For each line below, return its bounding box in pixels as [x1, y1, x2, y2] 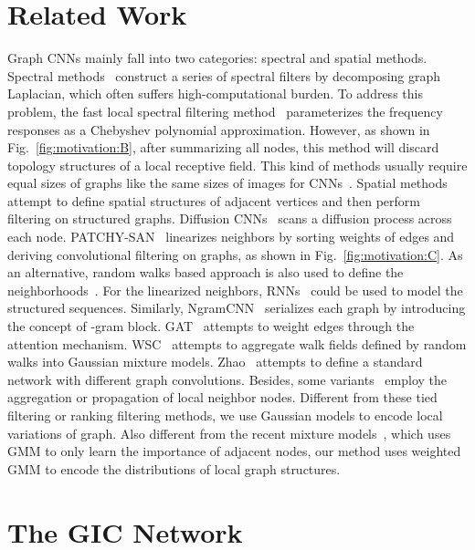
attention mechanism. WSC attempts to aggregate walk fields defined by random [7, 334, 467, 353]
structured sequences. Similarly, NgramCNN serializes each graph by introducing [7, 298, 466, 317]
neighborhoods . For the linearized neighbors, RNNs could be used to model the [7, 280, 463, 299]
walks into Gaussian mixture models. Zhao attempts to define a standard [7, 352, 423, 371]
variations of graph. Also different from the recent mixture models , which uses [7, 423, 451, 442]
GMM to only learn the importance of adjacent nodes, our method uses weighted [7, 441, 461, 461]
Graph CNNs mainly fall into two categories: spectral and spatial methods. [7, 48, 427, 67]
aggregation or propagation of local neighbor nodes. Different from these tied [7, 388, 438, 407]
